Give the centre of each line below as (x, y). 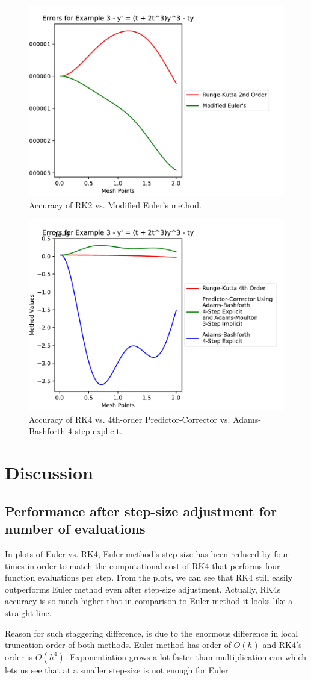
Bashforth (47, 431)
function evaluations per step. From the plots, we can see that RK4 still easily (149, 577)
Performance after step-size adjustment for (141, 510)
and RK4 (279, 645)
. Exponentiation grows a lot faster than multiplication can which (186, 656)
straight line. (28, 612)
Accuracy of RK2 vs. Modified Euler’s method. (115, 204)
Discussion (49, 473)
